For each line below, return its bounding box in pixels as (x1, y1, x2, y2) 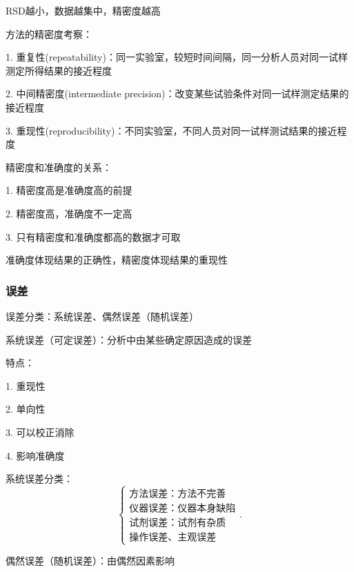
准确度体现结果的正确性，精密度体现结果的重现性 (6, 253, 228, 267)
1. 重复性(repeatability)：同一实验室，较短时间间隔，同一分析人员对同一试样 (6, 50, 348, 64)
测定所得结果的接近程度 (6, 63, 112, 77)
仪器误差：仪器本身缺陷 (129, 503, 236, 513)
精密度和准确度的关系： (6, 159, 112, 174)
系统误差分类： (6, 471, 73, 486)
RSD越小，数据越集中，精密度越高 (6, 3, 161, 17)
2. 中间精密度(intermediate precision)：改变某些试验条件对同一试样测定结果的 (6, 86, 349, 101)
